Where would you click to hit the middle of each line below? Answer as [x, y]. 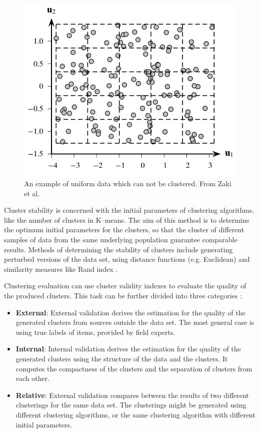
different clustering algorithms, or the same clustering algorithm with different [135, 414]
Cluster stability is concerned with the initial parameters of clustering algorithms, [129, 210]
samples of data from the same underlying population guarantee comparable [121, 240]
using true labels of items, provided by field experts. [95, 332]
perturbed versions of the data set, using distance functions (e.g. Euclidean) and [127, 259]
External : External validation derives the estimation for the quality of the [130, 312]
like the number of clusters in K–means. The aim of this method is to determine [127, 220]
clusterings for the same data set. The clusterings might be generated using [131, 405]
